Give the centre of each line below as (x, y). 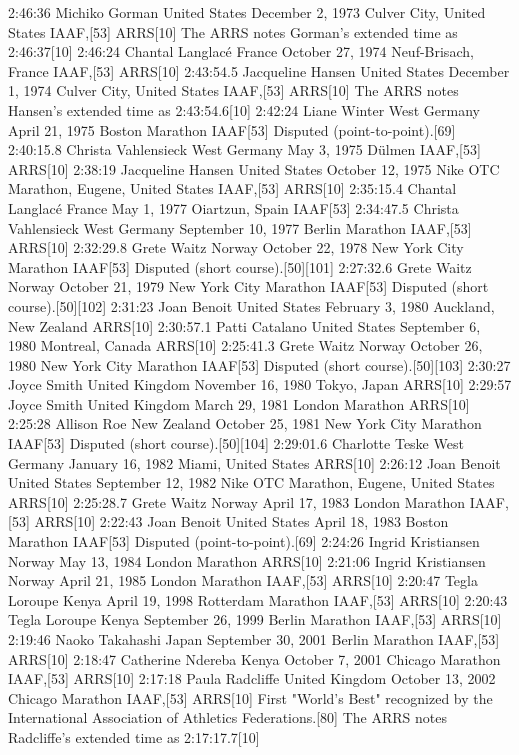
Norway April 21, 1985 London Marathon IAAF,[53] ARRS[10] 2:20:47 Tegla (243, 580)
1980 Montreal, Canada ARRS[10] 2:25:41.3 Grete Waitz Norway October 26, (245, 345)
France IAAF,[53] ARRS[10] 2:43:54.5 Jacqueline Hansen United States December (259, 70)
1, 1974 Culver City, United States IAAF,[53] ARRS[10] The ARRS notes (233, 90)
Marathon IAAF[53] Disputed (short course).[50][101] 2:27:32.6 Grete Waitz (240, 266)
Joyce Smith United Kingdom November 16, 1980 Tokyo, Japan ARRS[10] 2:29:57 (260, 384)
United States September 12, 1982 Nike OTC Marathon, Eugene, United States (251, 482)
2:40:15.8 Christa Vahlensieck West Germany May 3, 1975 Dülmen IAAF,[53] (244, 149)
